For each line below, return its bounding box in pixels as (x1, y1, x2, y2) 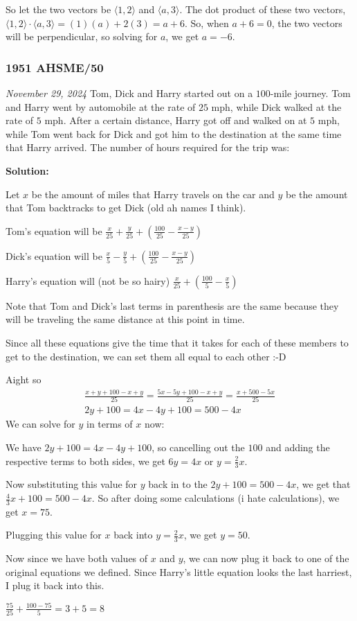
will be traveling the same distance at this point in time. (6, 312, 245, 326)
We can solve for (6, 417, 75, 431)
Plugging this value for (6, 527, 102, 542)
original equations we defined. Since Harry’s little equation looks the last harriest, (6, 564, 352, 579)
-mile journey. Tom (270, 86, 351, 100)
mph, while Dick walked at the (211, 99, 342, 114)
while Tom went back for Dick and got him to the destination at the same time (6, 126, 342, 141)
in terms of (86, 417, 133, 431)
